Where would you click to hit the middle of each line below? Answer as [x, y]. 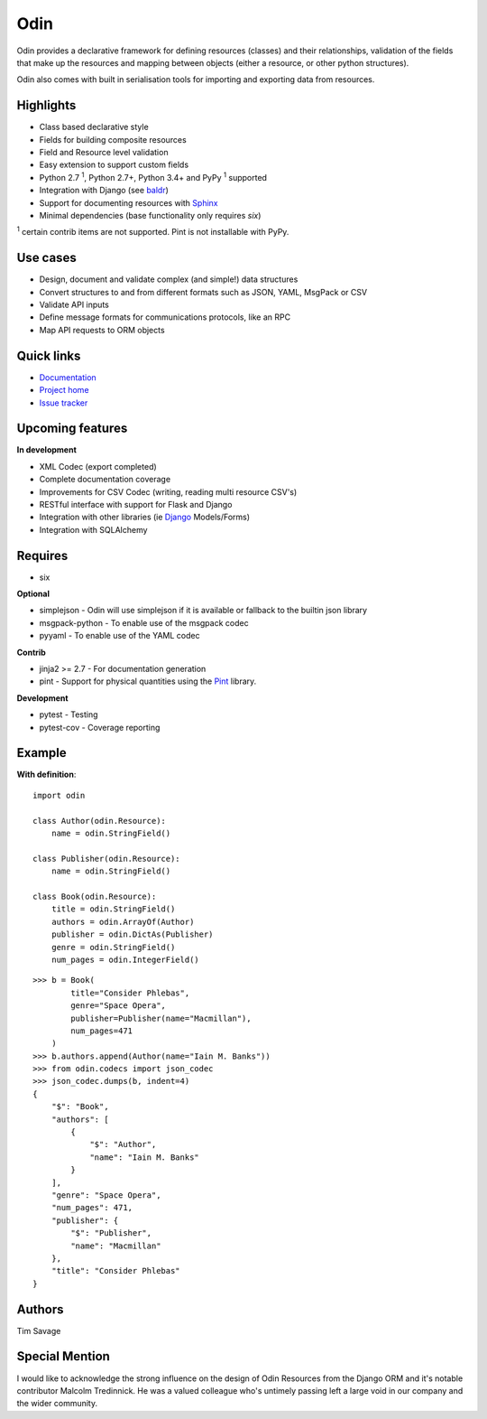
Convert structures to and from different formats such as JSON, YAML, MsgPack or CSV [203, 292]
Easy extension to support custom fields [114, 165]
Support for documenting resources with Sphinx [129, 202]
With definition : [46, 775]
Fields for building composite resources [113, 139]
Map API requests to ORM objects [102, 330]
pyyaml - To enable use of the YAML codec [119, 636]
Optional [33, 594]
